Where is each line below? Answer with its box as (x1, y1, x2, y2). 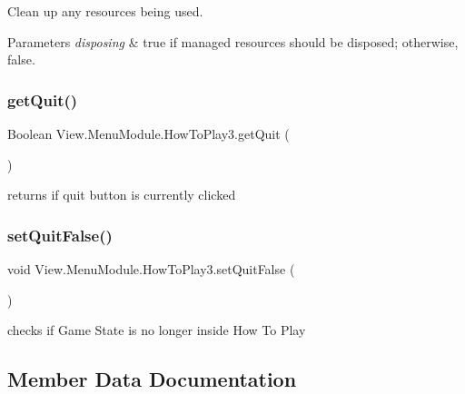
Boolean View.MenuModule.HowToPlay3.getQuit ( (7, 124, 290, 143)
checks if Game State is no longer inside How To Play (7, 320, 306, 340)
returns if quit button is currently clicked (7, 185, 236, 204)
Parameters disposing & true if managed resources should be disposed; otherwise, (7, 32, 459, 51)
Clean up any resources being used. (7, 2, 203, 20)
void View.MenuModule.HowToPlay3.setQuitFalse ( (7, 260, 295, 278)
